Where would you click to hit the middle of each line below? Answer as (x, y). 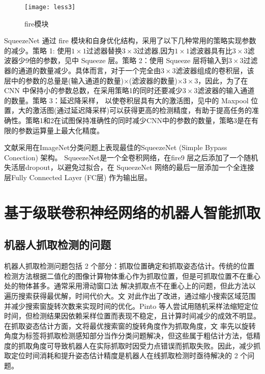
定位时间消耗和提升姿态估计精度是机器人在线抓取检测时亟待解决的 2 (124, 355)
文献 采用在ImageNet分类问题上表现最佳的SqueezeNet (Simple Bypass (116, 147)
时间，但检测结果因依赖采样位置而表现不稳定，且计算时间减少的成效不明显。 (132, 316)
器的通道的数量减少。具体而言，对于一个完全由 (82, 70)
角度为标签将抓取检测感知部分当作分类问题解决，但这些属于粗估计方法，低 (129, 336)
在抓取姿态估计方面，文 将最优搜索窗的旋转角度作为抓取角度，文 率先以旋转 (130, 325)
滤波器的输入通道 (226, 90)
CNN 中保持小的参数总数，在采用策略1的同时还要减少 (93, 90)
